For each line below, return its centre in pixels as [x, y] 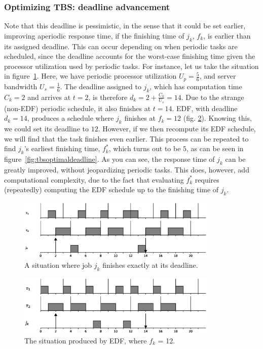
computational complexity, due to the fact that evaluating [94, 179]
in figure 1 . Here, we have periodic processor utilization [90, 76]
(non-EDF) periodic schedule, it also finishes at [78, 108]
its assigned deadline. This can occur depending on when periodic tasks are [121, 46]
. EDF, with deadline [205, 108]
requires [207, 179]
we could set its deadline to [46, 129]
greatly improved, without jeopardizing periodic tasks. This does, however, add [127, 170]
